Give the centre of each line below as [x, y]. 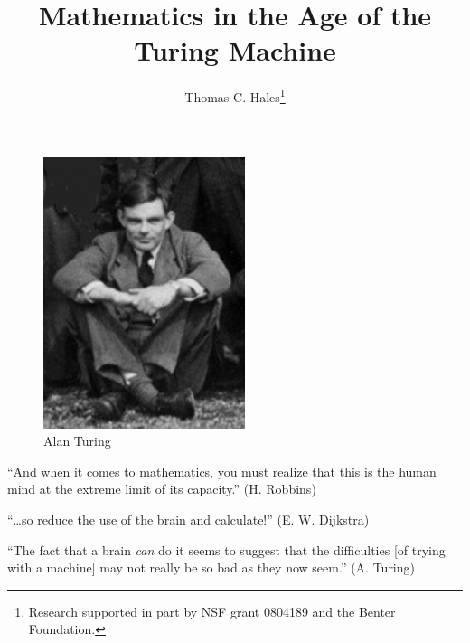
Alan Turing [77, 441]
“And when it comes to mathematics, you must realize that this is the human [222, 471]
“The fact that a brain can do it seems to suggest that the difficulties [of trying [226, 549]
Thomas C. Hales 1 [235, 95]
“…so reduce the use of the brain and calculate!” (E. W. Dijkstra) [188, 519]
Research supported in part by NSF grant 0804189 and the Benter [212, 611]
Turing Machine [235, 50]
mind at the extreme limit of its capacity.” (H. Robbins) [162, 489]
